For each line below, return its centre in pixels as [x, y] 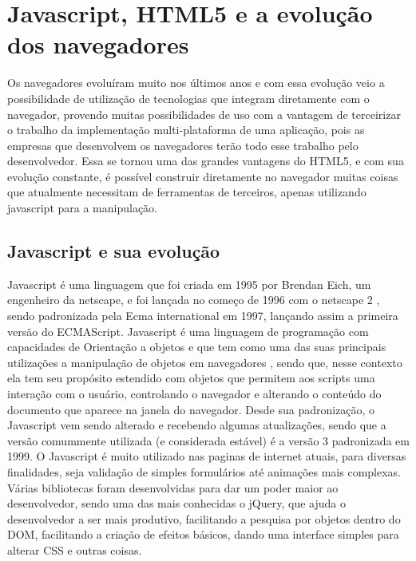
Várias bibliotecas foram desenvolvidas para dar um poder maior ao [173, 487]
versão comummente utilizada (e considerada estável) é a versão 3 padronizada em [208, 440]
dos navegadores [98, 44]
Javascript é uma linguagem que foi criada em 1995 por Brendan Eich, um [189, 284]
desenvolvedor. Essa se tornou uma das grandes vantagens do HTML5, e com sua [206, 161]
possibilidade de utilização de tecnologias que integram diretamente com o [188, 98]
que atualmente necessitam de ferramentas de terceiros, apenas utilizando [187, 192]
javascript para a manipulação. [83, 208]
